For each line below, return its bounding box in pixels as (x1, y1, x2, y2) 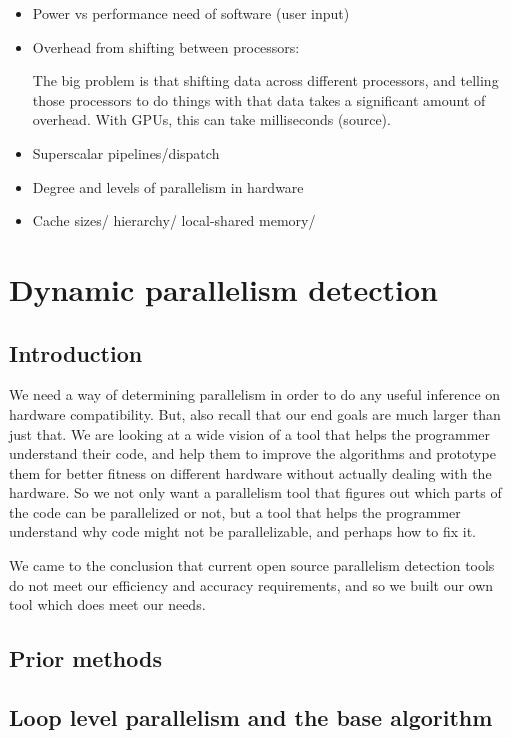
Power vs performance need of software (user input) (32, 3, 350, 23)
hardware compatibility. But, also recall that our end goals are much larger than (9, 403, 501, 424)
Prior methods (9, 643, 162, 674)
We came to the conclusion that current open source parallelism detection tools (9, 555, 495, 576)
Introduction (9, 337, 143, 368)
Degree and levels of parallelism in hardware (32, 176, 304, 197)
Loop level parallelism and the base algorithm (9, 702, 493, 733)
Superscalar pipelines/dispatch (32, 142, 220, 163)
